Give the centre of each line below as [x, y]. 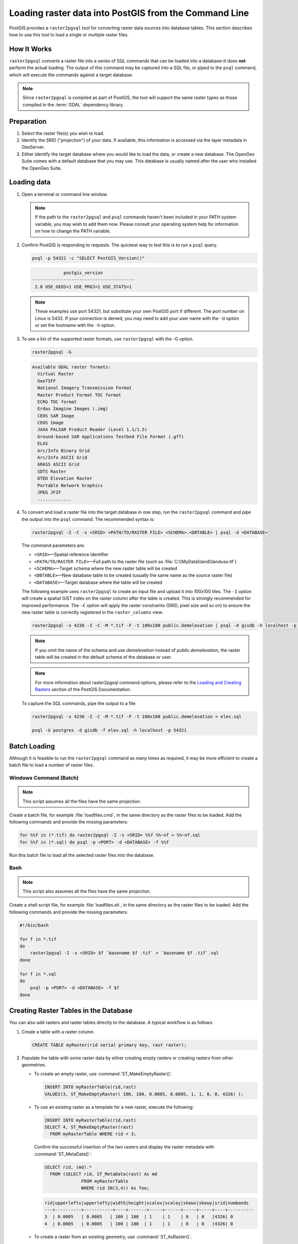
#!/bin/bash [34, 925]
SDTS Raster [52, 471]
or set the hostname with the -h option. [75, 325]
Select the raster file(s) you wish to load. [63, 133]
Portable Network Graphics [70, 485]
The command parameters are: [53, 545]
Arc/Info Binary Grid [64, 451]
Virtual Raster [56, 374]
